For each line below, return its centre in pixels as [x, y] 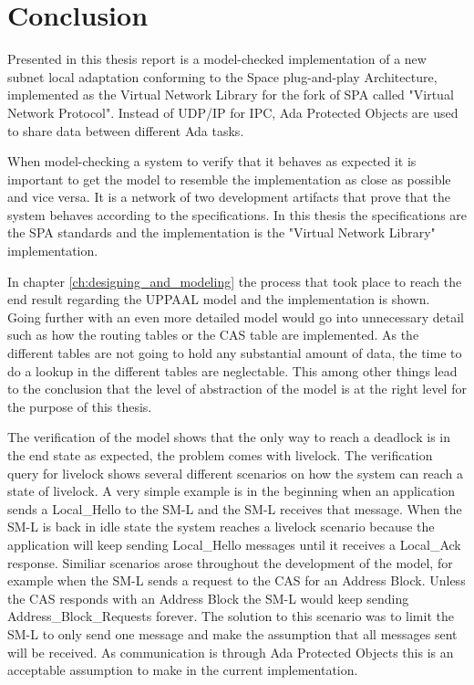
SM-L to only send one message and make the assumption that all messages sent [232, 633]
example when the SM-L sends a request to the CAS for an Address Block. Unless [237, 580]
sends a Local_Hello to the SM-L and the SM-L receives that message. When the [235, 508]
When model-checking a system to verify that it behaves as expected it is [212, 161]
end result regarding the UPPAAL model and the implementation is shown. [219, 299]
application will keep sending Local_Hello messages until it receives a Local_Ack [234, 544]
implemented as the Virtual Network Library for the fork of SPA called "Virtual [231, 95]
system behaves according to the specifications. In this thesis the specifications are [237, 214]
